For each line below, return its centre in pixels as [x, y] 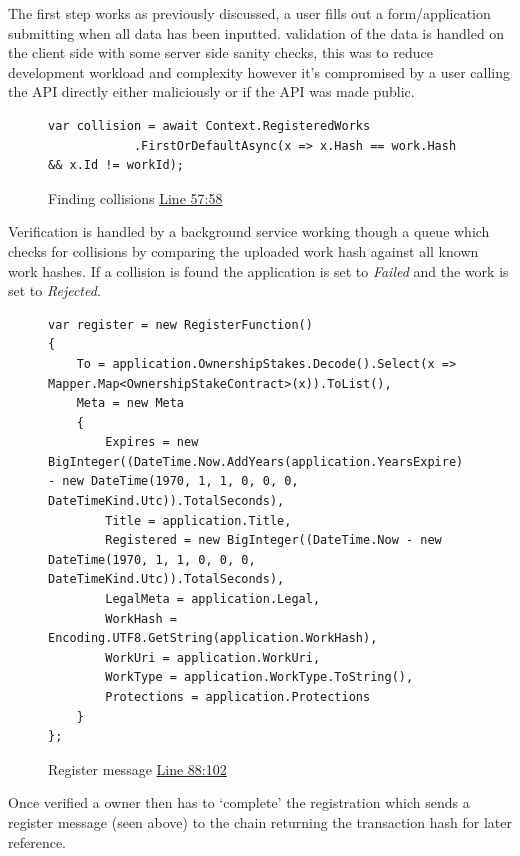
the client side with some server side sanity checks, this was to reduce [220, 52]
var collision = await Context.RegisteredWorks [209, 125]
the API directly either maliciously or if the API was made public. [211, 91]
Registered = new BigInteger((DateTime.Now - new [273, 540]
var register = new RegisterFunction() [180, 324]
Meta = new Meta [130, 403]
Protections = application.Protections [238, 697]
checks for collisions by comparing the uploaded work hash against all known [243, 250]
